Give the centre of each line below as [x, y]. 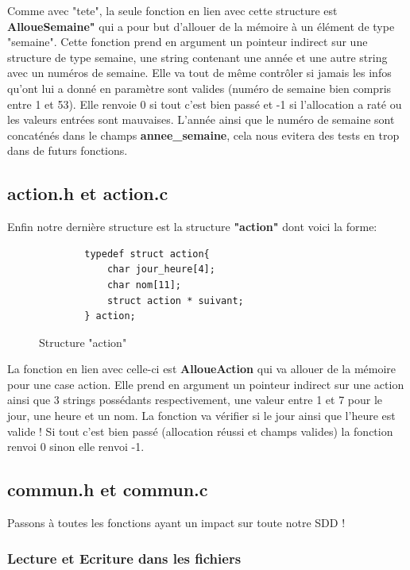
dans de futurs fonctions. [68, 150]
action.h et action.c [88, 193]
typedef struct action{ [147, 254]
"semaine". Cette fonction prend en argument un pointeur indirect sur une [188, 42]
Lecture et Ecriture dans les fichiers [124, 558]
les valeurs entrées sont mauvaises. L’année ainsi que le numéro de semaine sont [201, 119]
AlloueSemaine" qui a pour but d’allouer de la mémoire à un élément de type [201, 26]
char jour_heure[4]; [161, 270]
